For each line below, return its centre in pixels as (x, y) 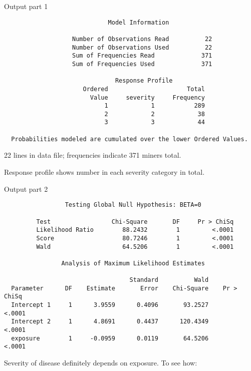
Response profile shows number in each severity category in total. (104, 172)
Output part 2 (26, 189)
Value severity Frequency (147, 97)
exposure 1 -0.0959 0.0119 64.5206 (110, 338)
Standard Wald (169, 280)
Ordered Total (144, 89)
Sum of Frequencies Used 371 (142, 64)
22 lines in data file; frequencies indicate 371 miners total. (93, 155)
